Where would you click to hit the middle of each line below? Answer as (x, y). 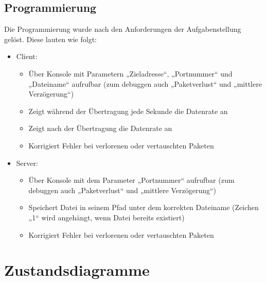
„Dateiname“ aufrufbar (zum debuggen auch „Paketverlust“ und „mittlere (145, 83)
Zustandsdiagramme (77, 270)
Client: (27, 56)
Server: (27, 163)
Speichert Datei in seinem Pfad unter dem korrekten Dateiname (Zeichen (144, 207)
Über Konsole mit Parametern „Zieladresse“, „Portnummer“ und (130, 73)
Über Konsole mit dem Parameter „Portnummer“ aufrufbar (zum (131, 180)
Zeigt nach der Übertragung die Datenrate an (100, 128)
